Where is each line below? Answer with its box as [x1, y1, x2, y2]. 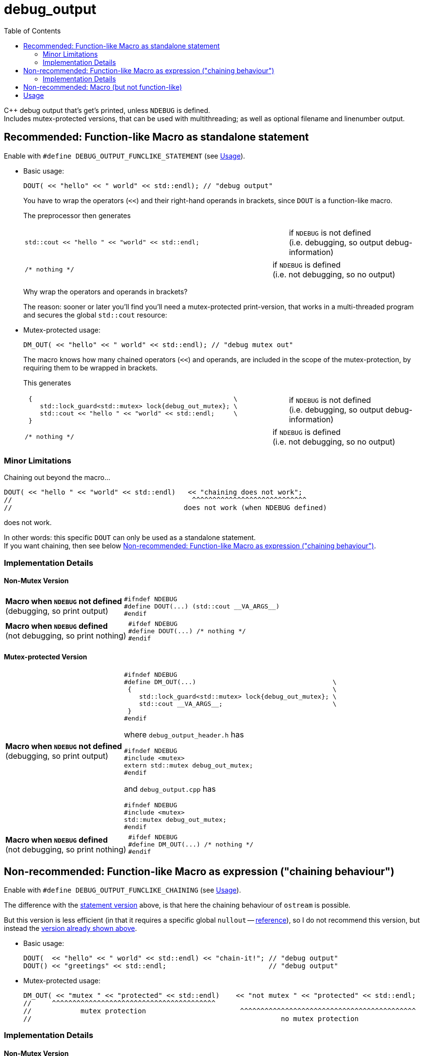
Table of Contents [4, 26, 61, 35]
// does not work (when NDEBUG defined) [4, 504, 327, 512]
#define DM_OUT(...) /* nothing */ [128, 841, 254, 848]
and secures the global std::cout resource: [23, 310, 167, 319]
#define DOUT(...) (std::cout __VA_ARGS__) [124, 602, 280, 610]
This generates [23, 378, 71, 387]
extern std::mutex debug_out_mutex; [124, 762, 253, 769]
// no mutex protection [23, 1015, 359, 1023]
